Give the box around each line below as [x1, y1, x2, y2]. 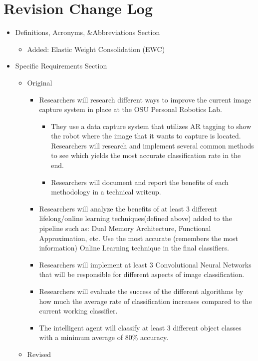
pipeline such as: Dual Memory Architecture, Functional [39, 223, 211, 233]
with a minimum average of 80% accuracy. [39, 332, 169, 342]
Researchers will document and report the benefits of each [51, 176, 229, 187]
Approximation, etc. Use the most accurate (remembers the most [39, 232, 239, 243]
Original [27, 77, 52, 87]
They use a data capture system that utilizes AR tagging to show [51, 120, 252, 131]
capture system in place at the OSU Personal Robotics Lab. [39, 104, 222, 114]
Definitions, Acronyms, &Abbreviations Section [15, 27, 160, 37]
